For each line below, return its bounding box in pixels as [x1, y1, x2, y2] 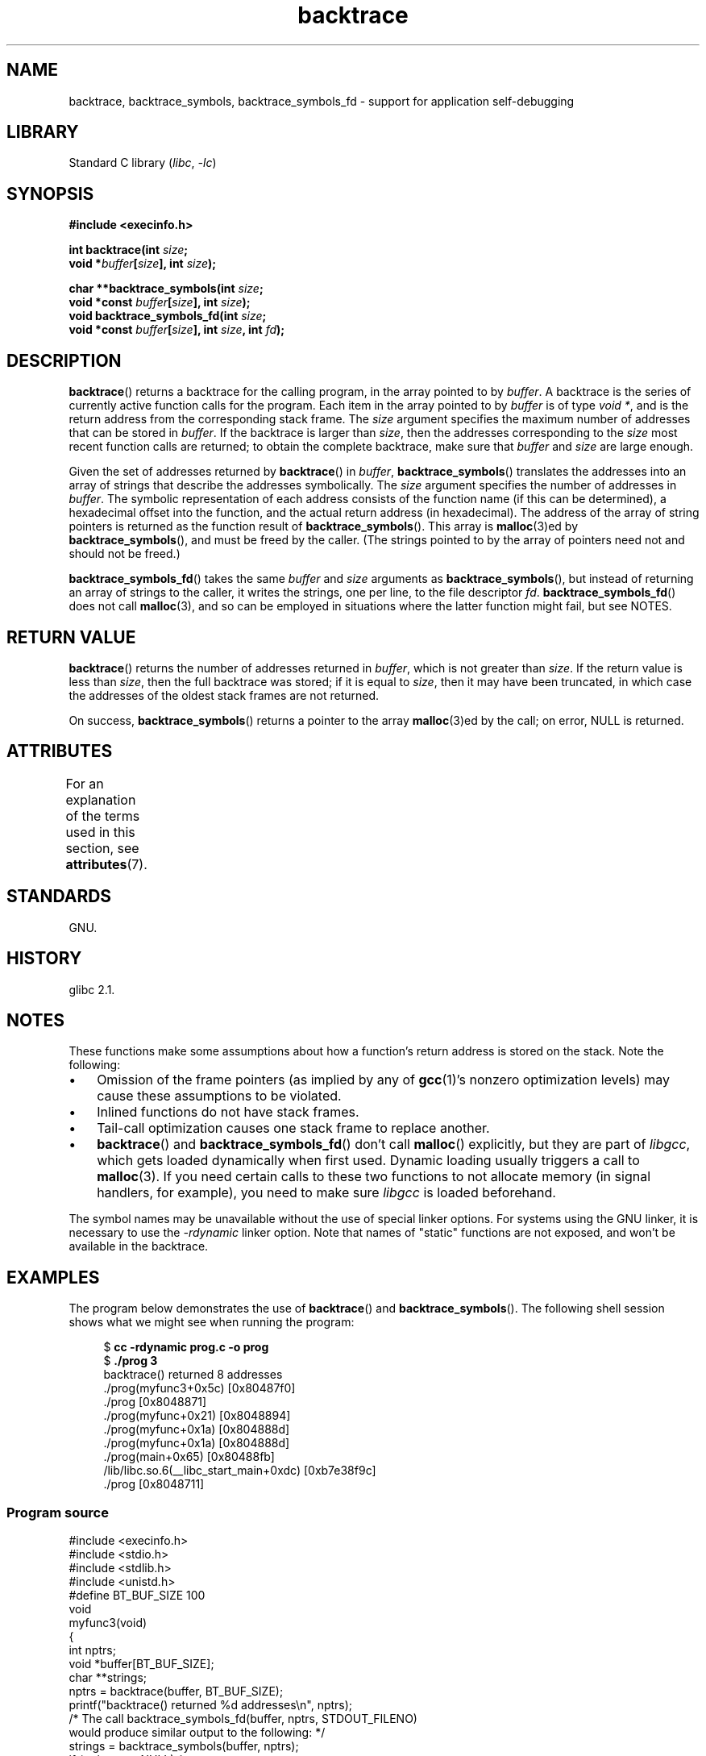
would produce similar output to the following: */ [69, 1725, 326, 1739]
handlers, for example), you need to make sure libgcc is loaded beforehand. [97, 1184, 556, 1201]
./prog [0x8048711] [103, 1477, 205, 1492]
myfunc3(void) [69, 1615, 147, 1629]
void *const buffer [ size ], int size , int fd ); [69, 322, 285, 337]
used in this [65, 823, 135, 840]
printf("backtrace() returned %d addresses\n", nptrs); [69, 1697, 353, 1712]
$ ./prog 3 [103, 1354, 158, 1368]
